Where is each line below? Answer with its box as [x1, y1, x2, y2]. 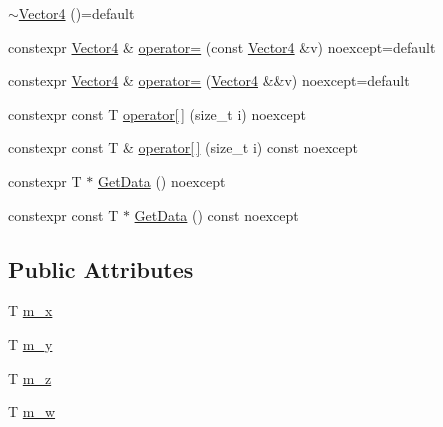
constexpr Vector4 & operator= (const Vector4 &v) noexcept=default [8, 36, 436, 57]
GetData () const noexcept [134, 204, 299, 225]
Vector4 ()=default [18, 3, 135, 23]
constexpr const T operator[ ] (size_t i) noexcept [8, 103, 306, 124]
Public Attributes [8, 253, 194, 284]
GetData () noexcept [97, 170, 226, 191]
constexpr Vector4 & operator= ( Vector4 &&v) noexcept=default [8, 70, 410, 91]
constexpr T [8, 170, 82, 191]
